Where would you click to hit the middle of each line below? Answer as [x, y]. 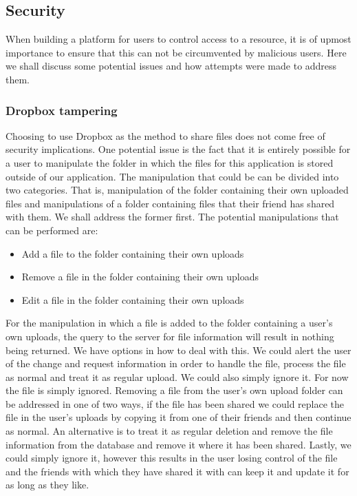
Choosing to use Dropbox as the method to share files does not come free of [165, 135]
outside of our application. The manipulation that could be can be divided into [172, 176]
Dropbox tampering [62, 110]
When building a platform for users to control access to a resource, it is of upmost [178, 39]
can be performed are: [52, 230]
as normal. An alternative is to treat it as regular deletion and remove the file [169, 431]
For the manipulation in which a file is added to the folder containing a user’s [169, 323]
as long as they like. [47, 485]
